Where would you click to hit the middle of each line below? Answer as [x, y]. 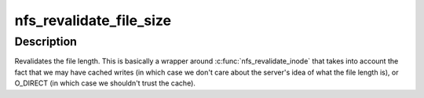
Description [46, 42]
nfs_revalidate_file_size [93, 20]
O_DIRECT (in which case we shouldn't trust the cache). [105, 83]
